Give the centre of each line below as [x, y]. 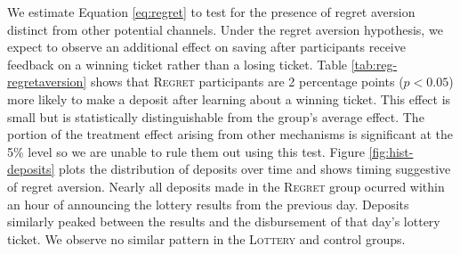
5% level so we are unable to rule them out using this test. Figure [186, 151]
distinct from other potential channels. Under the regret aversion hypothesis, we [225, 29]
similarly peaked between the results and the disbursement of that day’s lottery [224, 221]
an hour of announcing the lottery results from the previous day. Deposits [208, 204]
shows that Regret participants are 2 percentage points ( [247, 82]
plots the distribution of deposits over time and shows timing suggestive [255, 169]
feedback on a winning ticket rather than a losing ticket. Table [178, 64]
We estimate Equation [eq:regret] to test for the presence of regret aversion [211, 12]
